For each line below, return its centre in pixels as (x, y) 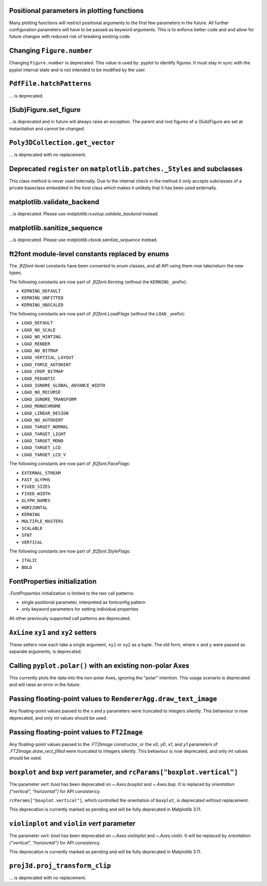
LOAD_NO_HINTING (41, 337)
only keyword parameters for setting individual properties (80, 609)
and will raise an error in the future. (45, 685)
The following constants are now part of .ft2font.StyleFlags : (70, 551)
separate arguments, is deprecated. (45, 652)
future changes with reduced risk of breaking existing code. (70, 37)
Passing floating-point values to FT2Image (76, 732)
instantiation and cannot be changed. (47, 128)
